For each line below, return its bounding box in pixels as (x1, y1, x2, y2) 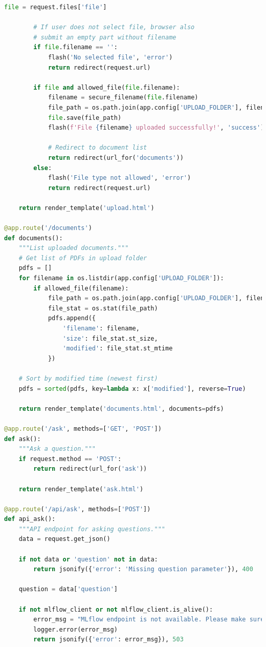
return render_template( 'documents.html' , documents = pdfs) (18, 405, 224, 412)
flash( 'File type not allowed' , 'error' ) (48, 174, 191, 182)
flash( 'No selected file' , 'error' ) (48, 53, 173, 61)
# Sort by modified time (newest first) (18, 374, 158, 382)
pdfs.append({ (48, 315, 96, 322)
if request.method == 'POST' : (18, 455, 122, 463)
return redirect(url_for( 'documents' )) (48, 154, 184, 161)
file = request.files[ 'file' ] (4, 4, 107, 11)
